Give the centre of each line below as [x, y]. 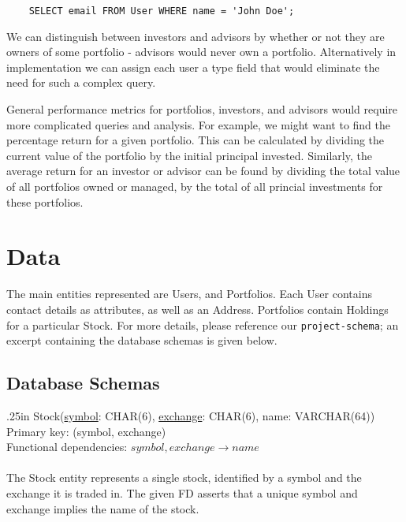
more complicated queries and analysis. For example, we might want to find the [199, 124]
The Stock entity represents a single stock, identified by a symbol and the [184, 477]
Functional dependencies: [67, 447]
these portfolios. [45, 201]
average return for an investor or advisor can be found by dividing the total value [203, 171]
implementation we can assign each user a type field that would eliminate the [193, 67]
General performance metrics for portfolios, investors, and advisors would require [202, 109]
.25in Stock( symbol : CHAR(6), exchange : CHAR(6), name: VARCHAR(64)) [191, 415]
